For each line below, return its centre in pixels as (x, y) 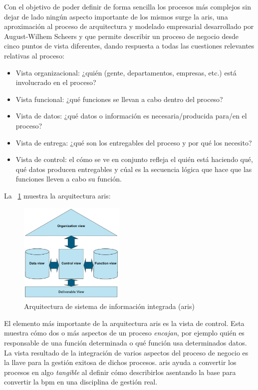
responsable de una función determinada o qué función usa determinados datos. (126, 342)
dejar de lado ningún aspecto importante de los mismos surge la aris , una (116, 16)
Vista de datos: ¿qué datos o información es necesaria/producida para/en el (131, 116)
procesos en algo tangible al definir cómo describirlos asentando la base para (120, 372)
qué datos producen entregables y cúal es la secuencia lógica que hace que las (134, 169)
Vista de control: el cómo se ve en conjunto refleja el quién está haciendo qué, (134, 159)
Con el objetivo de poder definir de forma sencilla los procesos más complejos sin (128, 6)
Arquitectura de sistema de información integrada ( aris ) (109, 306)
